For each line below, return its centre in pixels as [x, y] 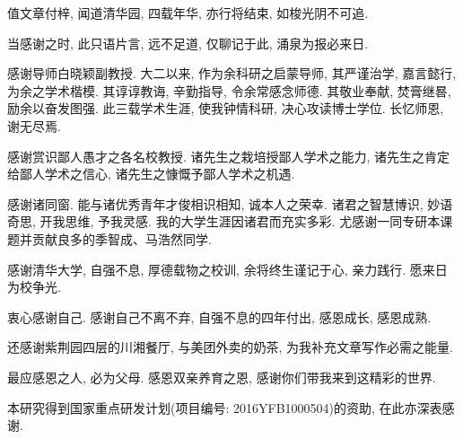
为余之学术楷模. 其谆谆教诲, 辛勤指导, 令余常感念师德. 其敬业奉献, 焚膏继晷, [229, 90]
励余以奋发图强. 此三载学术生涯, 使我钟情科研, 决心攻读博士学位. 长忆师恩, [226, 108]
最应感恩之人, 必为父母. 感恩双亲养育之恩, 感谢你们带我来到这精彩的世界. [222, 377]
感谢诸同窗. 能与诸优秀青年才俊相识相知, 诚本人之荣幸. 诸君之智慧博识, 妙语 [230, 203]
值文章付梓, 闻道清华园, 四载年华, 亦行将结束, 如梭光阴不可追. [188, 13]
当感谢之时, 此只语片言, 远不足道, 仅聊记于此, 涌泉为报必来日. [188, 43]
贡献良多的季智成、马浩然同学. [122, 238]
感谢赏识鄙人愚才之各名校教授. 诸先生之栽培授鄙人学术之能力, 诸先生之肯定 [229, 156]
